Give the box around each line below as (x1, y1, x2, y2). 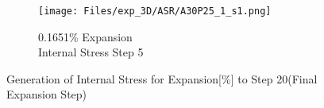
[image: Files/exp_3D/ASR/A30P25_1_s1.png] (38, 6, 272, 17)
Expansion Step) (6, 86, 87, 102)
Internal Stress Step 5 (38, 44, 144, 60)
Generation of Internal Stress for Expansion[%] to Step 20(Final (6, 70, 318, 87)
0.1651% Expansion (38, 28, 133, 44)
